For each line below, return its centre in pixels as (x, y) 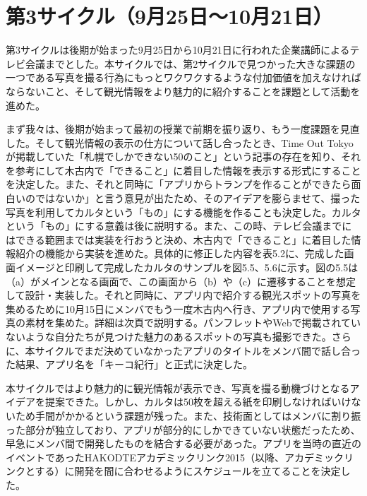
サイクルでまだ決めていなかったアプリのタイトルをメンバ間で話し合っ (198, 350)
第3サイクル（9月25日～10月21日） (169, 16)
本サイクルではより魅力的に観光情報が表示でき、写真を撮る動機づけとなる (178, 388)
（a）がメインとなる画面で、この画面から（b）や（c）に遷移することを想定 (181, 281)
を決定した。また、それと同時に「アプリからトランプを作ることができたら (179, 184)
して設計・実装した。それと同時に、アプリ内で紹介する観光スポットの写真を (183, 295)
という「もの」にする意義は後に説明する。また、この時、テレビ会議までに (179, 226)
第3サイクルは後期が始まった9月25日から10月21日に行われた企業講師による (178, 50)
